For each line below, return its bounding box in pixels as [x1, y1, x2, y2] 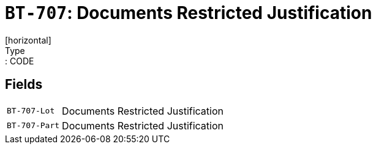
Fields [5, 77, 43, 93]
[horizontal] [5, 34, 51, 45]
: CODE [5, 55, 34, 66]
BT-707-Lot [7, 106, 55, 116]
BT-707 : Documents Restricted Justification [5, 2, 372, 23]
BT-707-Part [7, 121, 60, 131]
